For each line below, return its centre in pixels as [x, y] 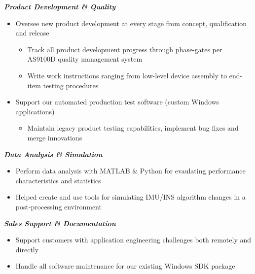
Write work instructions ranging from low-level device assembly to [127, 75]
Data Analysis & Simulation [53, 154]
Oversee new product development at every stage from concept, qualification [131, 23]
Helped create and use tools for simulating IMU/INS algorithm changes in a [130, 197]
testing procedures [71, 85]
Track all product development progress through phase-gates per [125, 49]
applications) [35, 111]
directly [27, 249]
